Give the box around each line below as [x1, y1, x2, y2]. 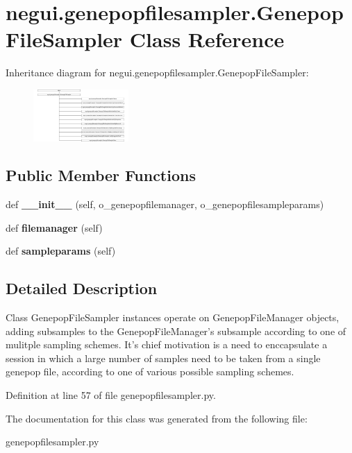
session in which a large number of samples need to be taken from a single [6, 350, 321, 365]
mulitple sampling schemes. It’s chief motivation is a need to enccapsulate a [6, 337, 328, 352]
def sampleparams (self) [6, 243, 116, 258]
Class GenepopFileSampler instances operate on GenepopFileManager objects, [6, 310, 340, 325]
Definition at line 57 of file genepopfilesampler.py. [6, 388, 216, 402]
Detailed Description [6, 277, 158, 299]
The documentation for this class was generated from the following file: [6, 411, 308, 425]
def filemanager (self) [6, 220, 103, 234]
